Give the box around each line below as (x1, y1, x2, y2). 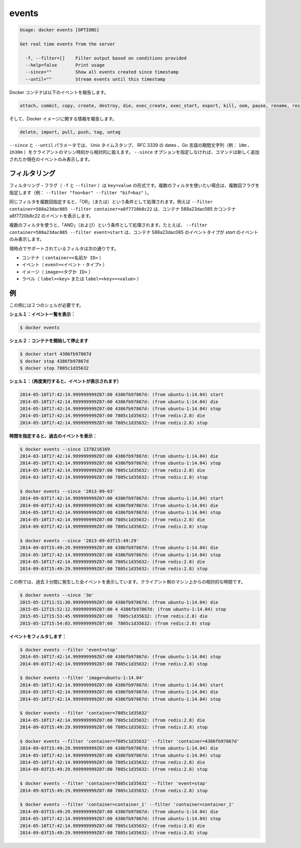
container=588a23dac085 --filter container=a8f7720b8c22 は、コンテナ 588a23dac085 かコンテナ (9, 206, 236, 212)
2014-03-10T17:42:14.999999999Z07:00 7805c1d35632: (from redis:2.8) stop (20, 474, 208, 480)
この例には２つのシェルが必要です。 (9, 302, 84, 308)
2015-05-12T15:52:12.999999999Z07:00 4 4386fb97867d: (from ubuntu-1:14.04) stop (20, 607, 227, 612)
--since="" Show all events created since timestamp (25, 69, 179, 75)
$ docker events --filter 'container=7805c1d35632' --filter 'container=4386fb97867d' (20, 738, 240, 744)
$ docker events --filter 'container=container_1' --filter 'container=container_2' (20, 802, 234, 807)
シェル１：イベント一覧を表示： (9, 311, 75, 317)
